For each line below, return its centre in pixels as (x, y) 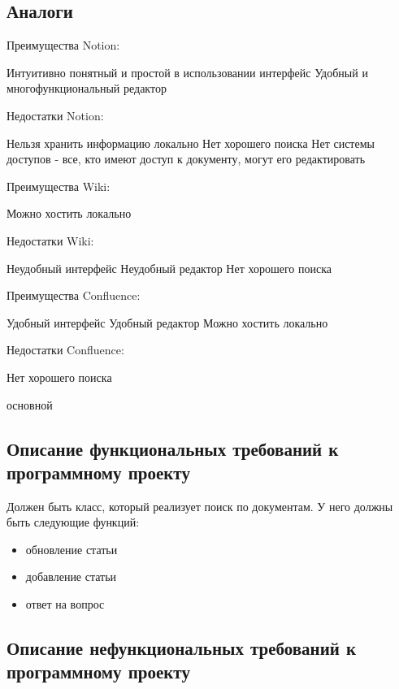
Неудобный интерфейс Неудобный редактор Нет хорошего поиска (169, 268)
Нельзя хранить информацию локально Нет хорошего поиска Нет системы (191, 143)
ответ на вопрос (65, 604)
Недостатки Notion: (55, 115)
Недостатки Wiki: (50, 240)
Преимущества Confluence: (74, 295)
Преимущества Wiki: (59, 186)
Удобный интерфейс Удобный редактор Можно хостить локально (167, 322)
